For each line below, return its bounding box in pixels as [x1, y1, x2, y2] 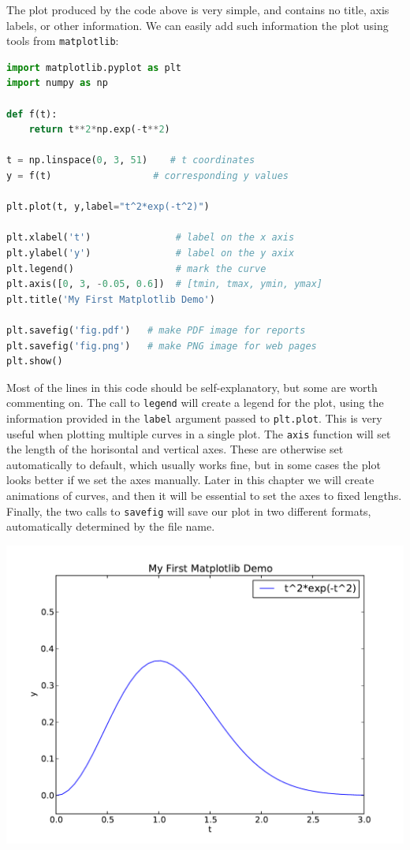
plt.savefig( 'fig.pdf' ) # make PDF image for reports [6, 324, 306, 336]
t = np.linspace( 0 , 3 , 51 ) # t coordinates [6, 155, 255, 166]
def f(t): [6, 108, 58, 120]
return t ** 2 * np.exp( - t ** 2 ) [28, 124, 170, 136]
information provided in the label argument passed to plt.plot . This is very [6, 409, 382, 426]
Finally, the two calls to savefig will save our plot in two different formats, [6, 502, 371, 519]
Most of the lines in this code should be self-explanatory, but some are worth [6, 378, 378, 395]
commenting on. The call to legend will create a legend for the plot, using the [6, 394, 384, 411]
